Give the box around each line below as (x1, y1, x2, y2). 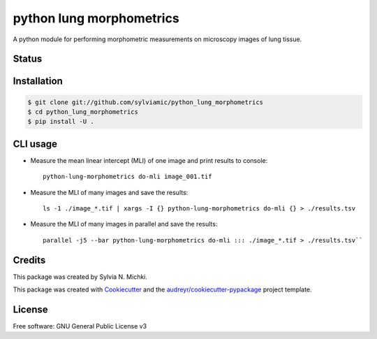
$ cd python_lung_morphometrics (27, 108, 139, 115)
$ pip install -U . (27, 117, 94, 126)
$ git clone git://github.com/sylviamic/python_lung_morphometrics (27, 98, 264, 106)
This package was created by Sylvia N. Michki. (13, 273, 148, 281)
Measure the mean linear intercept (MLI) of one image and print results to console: (30, 156, 268, 164)
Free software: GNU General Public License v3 (13, 322, 147, 330)
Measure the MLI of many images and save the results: (30, 188, 188, 196)
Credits (13, 254, 46, 266)
